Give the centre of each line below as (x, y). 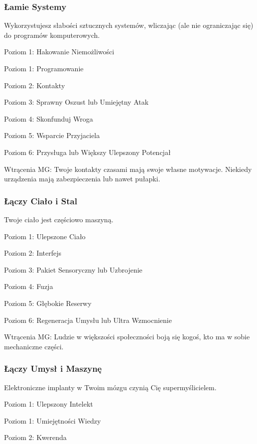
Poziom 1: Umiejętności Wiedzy (53, 420)
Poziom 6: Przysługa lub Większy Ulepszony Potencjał (87, 152)
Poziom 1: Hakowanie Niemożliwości (59, 52)
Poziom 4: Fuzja (29, 286)
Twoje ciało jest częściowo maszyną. (59, 219)
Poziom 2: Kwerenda (35, 437)
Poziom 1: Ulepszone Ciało (45, 236)
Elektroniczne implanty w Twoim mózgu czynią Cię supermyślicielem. (110, 387)
